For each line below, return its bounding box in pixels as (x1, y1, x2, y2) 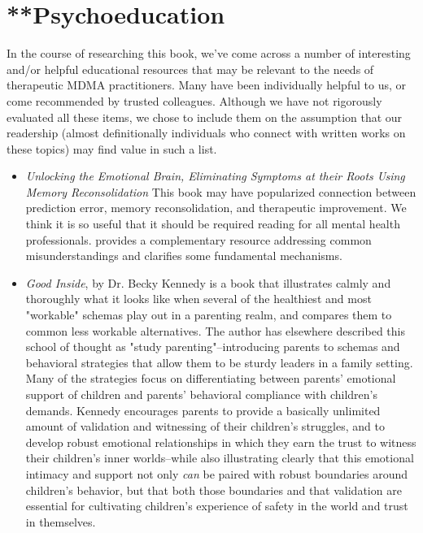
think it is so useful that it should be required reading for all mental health (25, 215, 400, 232)
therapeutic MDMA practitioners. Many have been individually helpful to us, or (7, 76, 406, 93)
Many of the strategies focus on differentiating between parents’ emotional (25, 370, 396, 387)
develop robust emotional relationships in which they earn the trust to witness (25, 433, 416, 450)
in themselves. (25, 513, 96, 530)
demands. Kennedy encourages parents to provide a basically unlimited (25, 401, 381, 418)
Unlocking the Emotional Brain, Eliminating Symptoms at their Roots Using (25, 167, 405, 184)
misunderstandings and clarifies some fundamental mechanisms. (25, 247, 342, 264)
